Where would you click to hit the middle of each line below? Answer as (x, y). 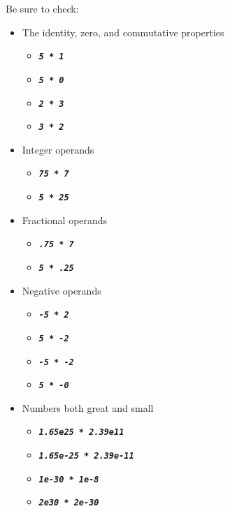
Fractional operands (65, 220)
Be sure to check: (42, 8)
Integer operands (58, 149)
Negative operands (62, 290)
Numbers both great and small (88, 407)
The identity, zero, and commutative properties (123, 32)
